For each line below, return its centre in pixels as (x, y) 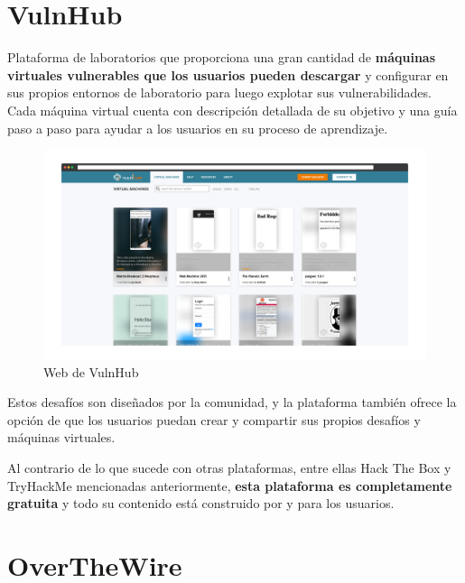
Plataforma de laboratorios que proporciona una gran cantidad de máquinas (222, 57)
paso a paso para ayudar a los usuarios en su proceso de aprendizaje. (198, 128)
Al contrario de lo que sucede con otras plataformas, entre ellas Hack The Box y (229, 467)
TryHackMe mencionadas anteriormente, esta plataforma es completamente (230, 485)
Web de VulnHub (91, 371)
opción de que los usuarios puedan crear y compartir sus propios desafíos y (214, 419)
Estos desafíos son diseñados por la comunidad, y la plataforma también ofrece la (232, 402)
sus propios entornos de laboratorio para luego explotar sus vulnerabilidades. (219, 93)
